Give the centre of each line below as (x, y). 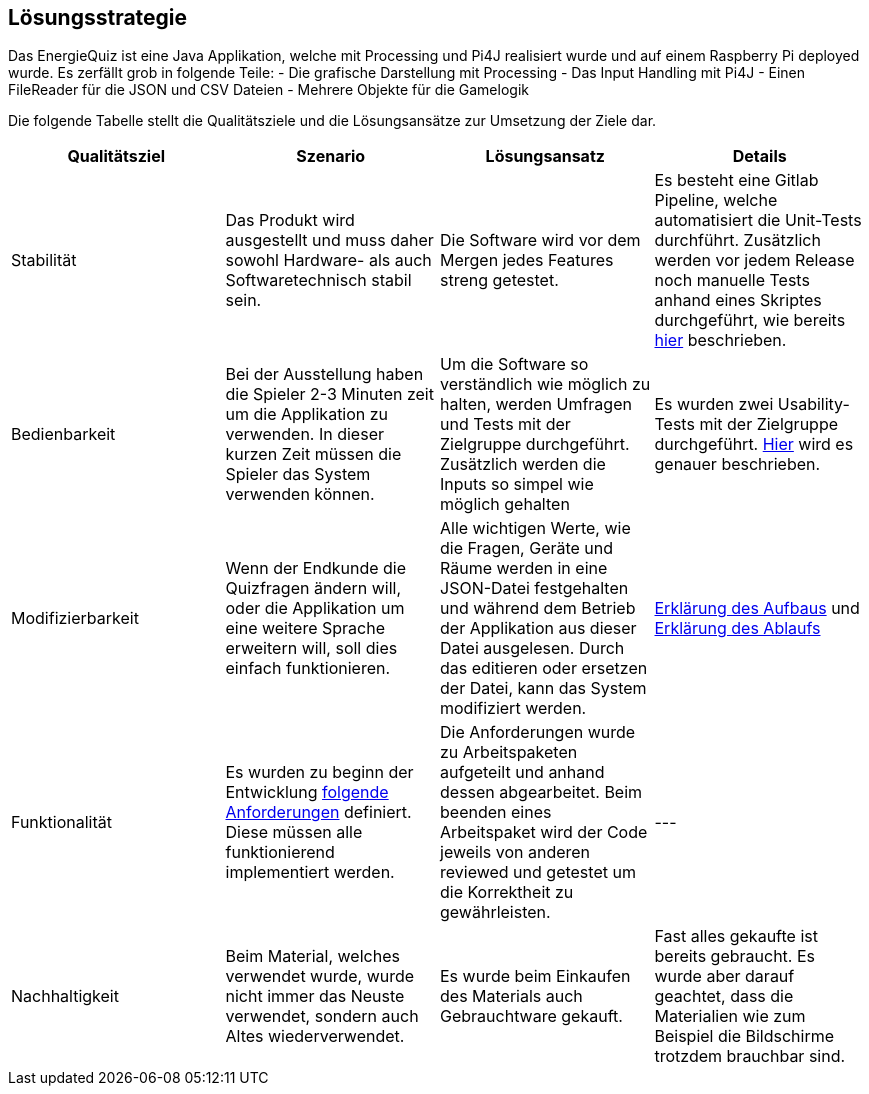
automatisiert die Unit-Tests (758, 220)
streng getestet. (499, 280)
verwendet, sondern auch (322, 1016)
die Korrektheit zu (507, 892)
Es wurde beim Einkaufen (535, 976)
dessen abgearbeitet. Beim (541, 792)
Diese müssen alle (294, 832)
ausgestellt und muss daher (329, 240)
